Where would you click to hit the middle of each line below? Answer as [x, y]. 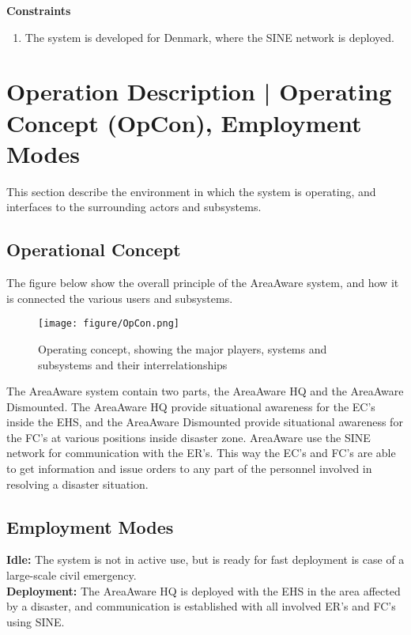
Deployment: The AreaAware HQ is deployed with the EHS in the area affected [204, 590]
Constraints [39, 10]
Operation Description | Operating [199, 91]
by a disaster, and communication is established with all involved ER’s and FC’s [201, 606]
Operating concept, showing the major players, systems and [183, 348]
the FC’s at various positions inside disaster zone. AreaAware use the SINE [189, 437]
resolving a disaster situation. [77, 484]
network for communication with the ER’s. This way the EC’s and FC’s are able [201, 453]
